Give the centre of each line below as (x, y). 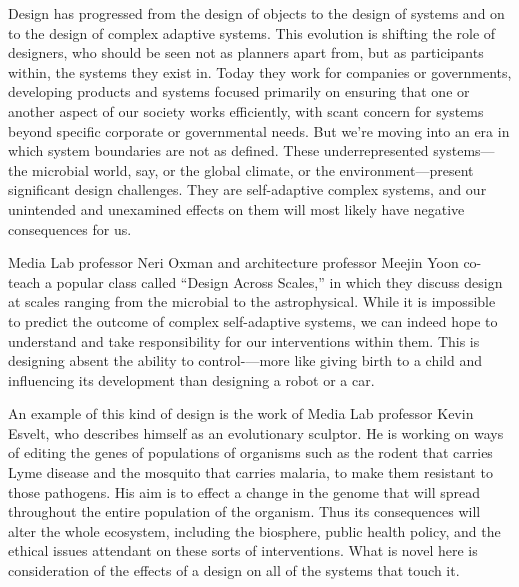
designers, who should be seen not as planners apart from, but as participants (246, 52)
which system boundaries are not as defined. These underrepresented (218, 150)
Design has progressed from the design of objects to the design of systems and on (256, 13)
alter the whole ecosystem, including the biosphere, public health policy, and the (254, 530)
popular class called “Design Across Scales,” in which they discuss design (279, 281)
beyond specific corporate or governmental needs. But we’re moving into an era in (259, 130)
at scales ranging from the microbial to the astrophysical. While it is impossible (252, 301)
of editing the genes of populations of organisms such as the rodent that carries (250, 452)
